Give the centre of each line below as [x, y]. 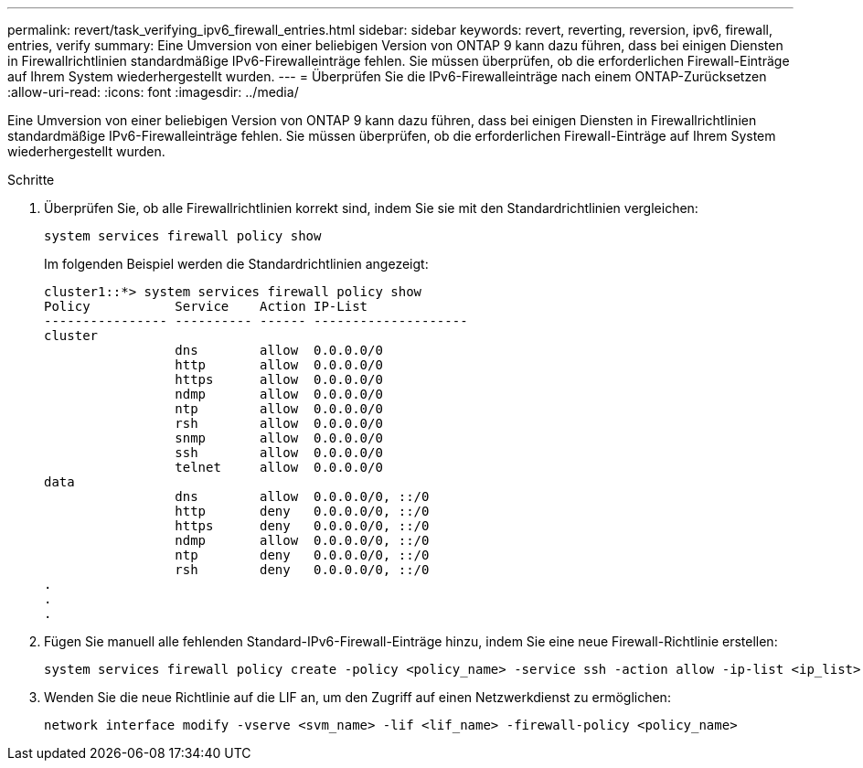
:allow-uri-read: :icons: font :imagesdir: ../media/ [153, 92]
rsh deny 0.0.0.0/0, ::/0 [302, 570]
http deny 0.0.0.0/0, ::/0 [302, 511]
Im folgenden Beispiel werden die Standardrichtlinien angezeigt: [236, 264]
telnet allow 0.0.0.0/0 [279, 467]
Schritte [31, 180]
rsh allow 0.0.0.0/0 [279, 423]
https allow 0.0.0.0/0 [279, 379]
